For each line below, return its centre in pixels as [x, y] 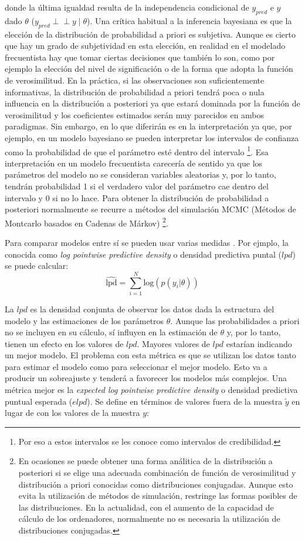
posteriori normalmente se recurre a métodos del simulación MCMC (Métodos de [150, 209]
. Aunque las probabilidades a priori [235, 320]
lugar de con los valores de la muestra [72, 413]
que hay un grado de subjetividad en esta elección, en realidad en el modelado [145, 46]
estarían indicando [259, 343]
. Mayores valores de [173, 343]
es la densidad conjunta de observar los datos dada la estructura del [152, 309]
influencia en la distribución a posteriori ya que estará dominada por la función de [152, 103]
